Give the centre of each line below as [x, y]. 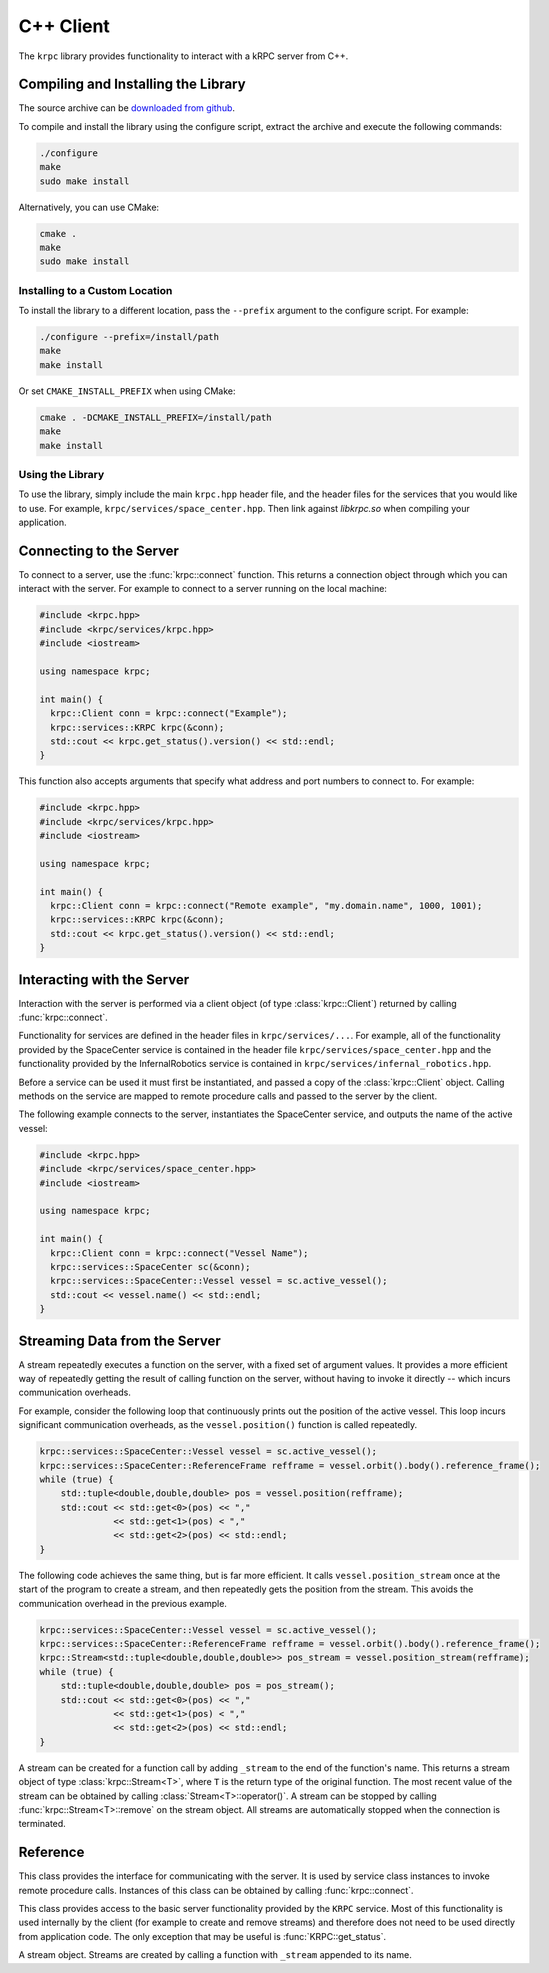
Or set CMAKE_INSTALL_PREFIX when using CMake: [127, 391]
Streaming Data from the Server [119, 1340]
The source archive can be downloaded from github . [126, 108]
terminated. [42, 1824]
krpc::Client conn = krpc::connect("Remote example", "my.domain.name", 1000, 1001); [266, 906]
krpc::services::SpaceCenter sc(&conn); [150, 1266]
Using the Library [61, 474]
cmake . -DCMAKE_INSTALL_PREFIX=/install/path [155, 417]
